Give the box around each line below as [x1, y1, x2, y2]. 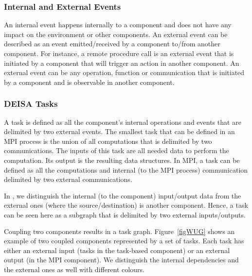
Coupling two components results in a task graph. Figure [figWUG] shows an [4, 226, 235, 236]
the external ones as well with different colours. [4, 264, 144, 274]
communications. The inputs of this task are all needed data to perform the [4, 145, 229, 156]
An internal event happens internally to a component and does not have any [4, 20, 232, 30]
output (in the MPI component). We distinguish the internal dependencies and [4, 255, 239, 265]
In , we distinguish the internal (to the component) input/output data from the [4, 190, 241, 200]
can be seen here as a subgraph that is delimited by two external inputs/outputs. [4, 209, 246, 219]
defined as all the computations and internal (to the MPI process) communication [4, 164, 248, 175]
